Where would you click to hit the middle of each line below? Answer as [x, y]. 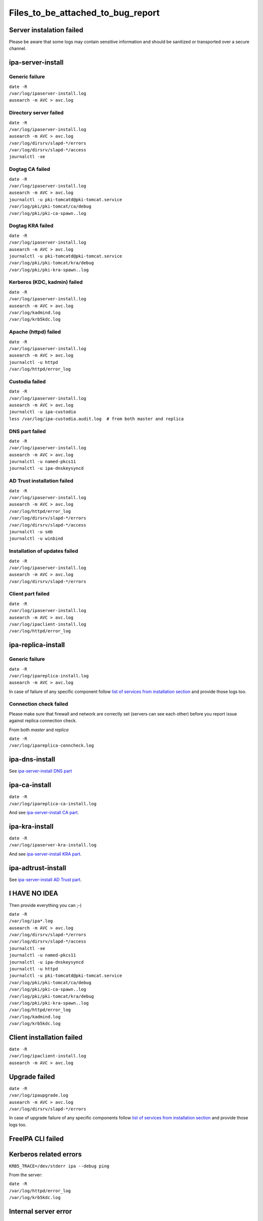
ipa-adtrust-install [38, 868]
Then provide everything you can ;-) [45, 905]
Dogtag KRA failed [31, 226]
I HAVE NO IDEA [34, 894]
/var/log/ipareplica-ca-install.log [53, 804]
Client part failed [29, 594]
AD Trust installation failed [41, 481]
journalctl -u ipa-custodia [43, 412]
